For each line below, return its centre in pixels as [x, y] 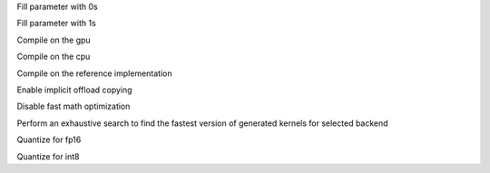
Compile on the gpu [54, 40]
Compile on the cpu [54, 57]
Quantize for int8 [48, 156]
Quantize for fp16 [49, 139]
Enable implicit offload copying [74, 90]
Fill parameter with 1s [57, 24]
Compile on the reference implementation [94, 73]
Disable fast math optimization [73, 106]
